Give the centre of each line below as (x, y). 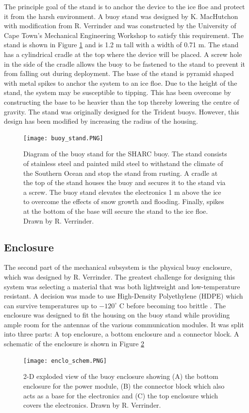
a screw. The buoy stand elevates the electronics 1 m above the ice (122, 192)
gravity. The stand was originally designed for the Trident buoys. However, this (122, 111)
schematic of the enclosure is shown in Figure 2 (74, 344)
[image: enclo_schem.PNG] (65, 361)
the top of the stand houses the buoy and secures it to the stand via (124, 182)
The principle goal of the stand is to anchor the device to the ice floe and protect (124, 6)
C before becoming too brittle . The (173, 305)
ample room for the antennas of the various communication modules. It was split (124, 324)
